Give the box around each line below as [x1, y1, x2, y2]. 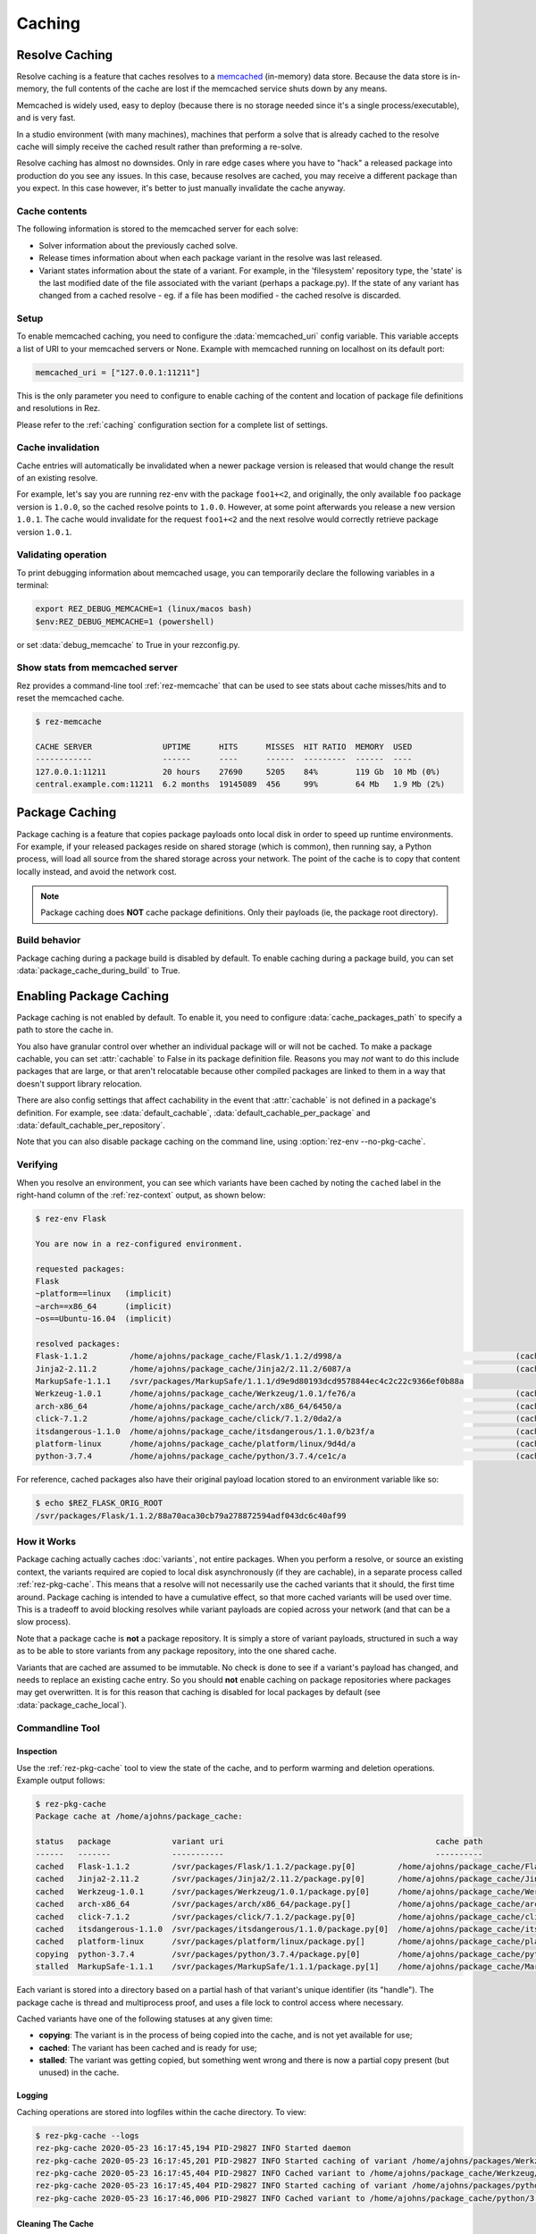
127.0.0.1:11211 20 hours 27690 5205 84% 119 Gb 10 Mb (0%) [35, 767, 441, 777]
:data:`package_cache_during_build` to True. [16, 965, 180, 976]
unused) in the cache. [38, 2067, 120, 2078]
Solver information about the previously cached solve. [38, 239, 239, 250]
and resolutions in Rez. [16, 403, 101, 414]
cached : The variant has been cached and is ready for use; [38, 2042, 258, 2053]
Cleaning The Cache [16, 2219, 94, 2230]
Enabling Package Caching [16, 988, 170, 1004]
